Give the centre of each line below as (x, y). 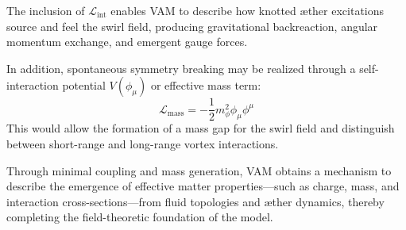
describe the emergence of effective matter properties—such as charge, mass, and (203, 186)
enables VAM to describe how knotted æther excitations (247, 10)
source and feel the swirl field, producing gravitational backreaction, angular (192, 26)
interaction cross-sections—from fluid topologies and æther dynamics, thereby (195, 201)
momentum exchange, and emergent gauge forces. (127, 42)
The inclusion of (46, 10)
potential (84, 85)
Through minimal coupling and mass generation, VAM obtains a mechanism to (199, 170)
